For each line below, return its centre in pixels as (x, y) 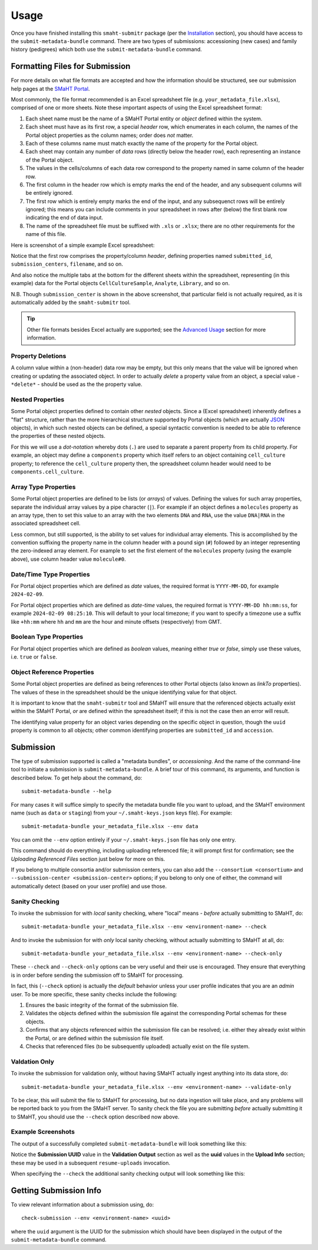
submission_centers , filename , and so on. (67, 264)
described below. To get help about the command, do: (77, 778)
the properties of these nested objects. (58, 436)
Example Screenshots (43, 1132)
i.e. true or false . (34, 657)
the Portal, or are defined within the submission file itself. (95, 1038)
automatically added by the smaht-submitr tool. (71, 302)
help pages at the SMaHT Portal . (50, 89)
